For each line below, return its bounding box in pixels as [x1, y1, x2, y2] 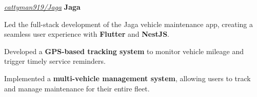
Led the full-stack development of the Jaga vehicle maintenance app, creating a [4, 18, 253, 29]
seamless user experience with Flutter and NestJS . [4, 29, 169, 39]
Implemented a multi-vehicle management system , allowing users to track [4, 72, 251, 83]
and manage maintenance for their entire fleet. [4, 83, 150, 93]
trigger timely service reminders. [4, 56, 106, 66]
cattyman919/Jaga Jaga [4, 2, 81, 12]
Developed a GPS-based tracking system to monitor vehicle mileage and [4, 45, 244, 56]
